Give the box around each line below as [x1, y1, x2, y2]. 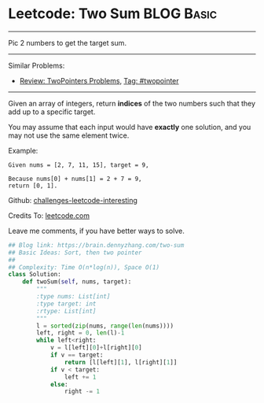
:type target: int [36, 300, 97, 308]
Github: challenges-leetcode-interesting [8, 195, 137, 205]
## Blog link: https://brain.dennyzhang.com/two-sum [8, 241, 185, 249]
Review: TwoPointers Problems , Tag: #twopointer [19, 76, 179, 85]
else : [49, 380, 68, 388]
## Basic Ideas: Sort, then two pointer [8, 249, 143, 257]
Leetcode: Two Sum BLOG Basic [8, 5, 218, 23]
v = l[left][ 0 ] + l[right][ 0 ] [49, 344, 143, 352]
